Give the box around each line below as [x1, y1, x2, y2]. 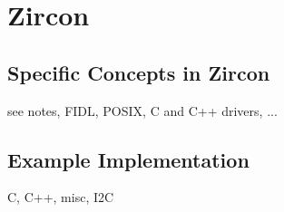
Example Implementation [7, 145, 250, 173]
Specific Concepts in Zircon [7, 58, 270, 86]
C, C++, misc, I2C [7, 188, 114, 207]
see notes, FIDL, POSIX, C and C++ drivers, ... [7, 101, 278, 120]
